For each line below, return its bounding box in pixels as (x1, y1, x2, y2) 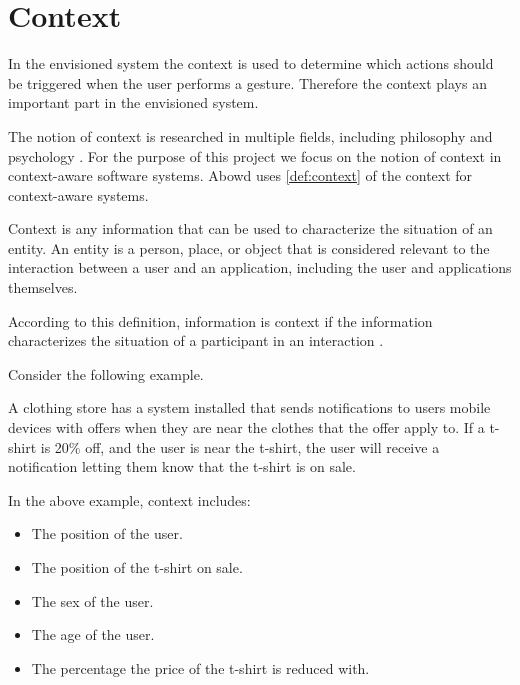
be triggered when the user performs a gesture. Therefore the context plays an (8, 72, 487, 93)
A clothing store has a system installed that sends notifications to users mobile (8, 397, 491, 418)
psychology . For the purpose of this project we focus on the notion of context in (8, 145, 502, 166)
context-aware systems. (8, 184, 149, 205)
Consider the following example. (8, 363, 204, 384)
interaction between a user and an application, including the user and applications (8, 257, 512, 278)
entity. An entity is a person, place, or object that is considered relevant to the (8, 237, 490, 258)
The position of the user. (31, 523, 183, 544)
